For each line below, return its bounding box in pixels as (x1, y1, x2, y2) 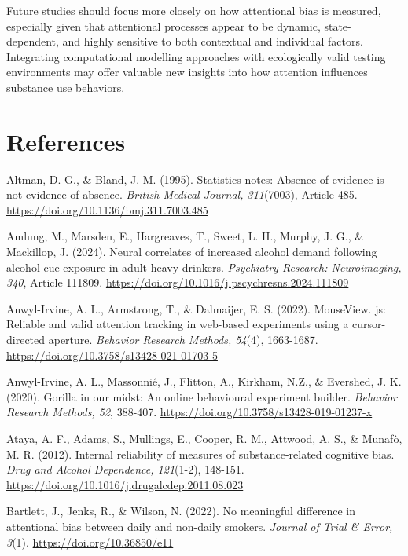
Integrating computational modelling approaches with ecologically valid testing (6, 48, 386, 64)
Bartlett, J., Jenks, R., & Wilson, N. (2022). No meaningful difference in (6, 503, 355, 519)
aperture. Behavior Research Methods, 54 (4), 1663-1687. (48, 331, 318, 348)
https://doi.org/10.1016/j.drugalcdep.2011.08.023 (6, 476, 244, 492)
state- (324, 17, 351, 34)
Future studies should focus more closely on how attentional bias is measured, (6, 2, 381, 18)
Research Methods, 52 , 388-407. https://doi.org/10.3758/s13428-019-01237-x (6, 404, 373, 420)
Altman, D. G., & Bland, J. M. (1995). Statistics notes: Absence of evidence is (6, 170, 384, 187)
